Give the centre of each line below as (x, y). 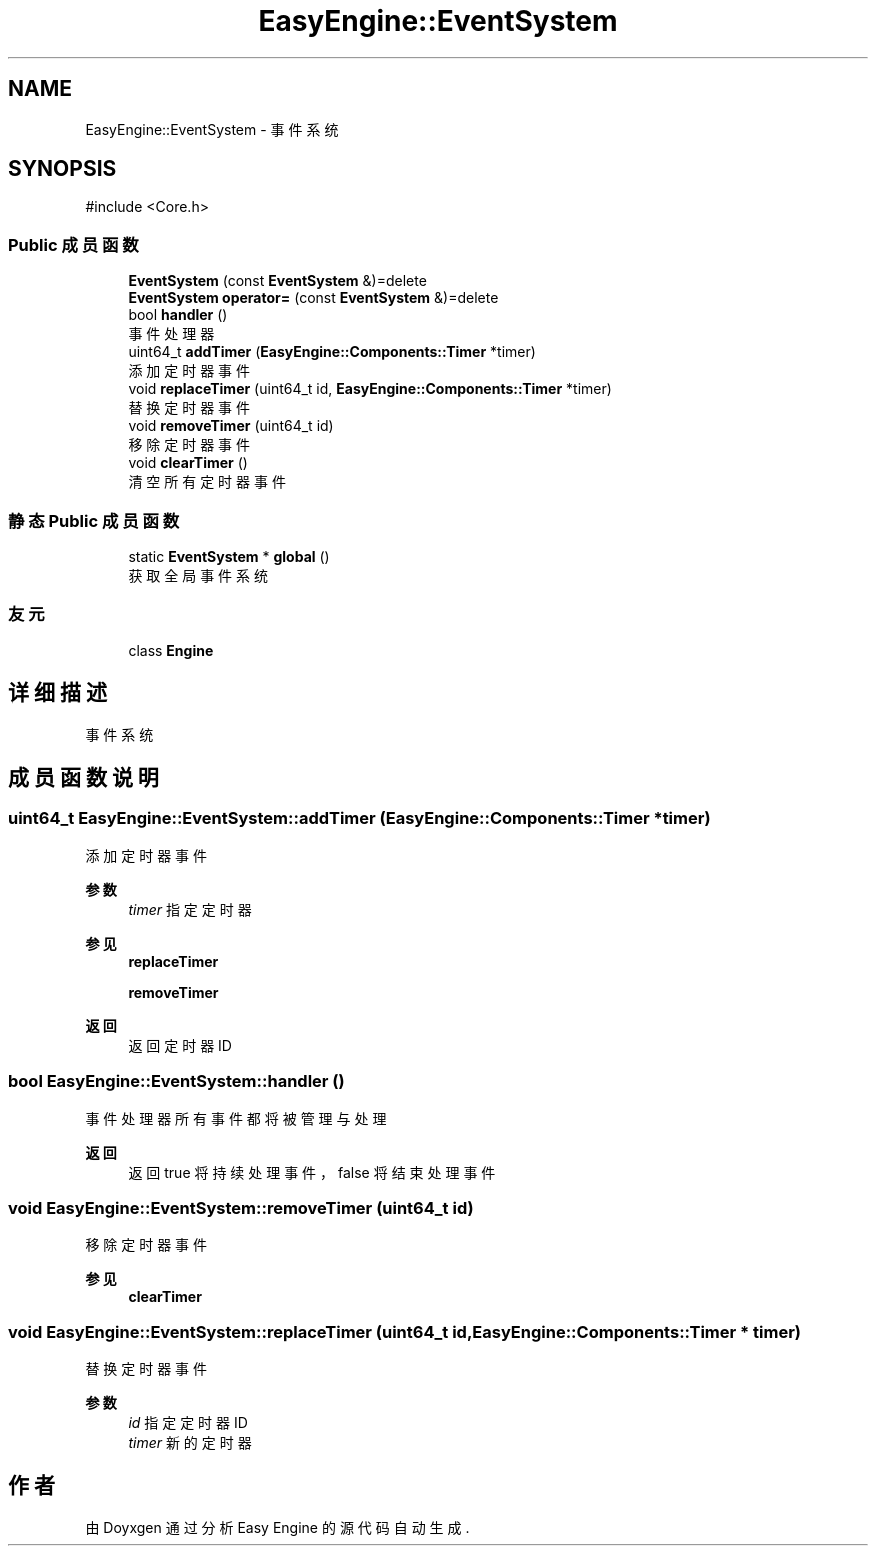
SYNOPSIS (62, 169)
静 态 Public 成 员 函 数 (93, 520)
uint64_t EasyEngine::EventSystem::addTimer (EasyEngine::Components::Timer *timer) (359, 818)
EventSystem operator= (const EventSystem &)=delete (313, 298)
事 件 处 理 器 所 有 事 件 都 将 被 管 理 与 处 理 (236, 1118)
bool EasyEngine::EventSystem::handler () (176, 1081)
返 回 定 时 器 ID (180, 1045)
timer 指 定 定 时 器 (190, 909)
